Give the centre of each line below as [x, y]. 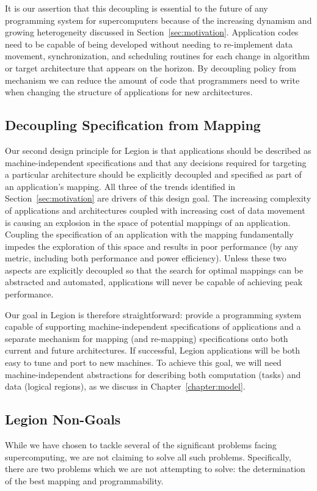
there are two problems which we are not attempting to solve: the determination [155, 469]
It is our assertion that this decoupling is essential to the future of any [137, 8]
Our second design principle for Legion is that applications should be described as [158, 150]
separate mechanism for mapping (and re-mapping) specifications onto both [147, 338]
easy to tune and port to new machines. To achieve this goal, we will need [143, 362]
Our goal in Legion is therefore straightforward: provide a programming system [153, 314]
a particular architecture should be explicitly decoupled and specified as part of [153, 174]
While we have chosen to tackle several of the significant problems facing [141, 445]
